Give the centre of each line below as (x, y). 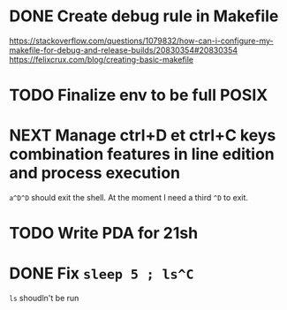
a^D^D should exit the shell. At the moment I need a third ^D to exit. (129, 198)
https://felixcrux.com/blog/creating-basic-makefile (102, 59)
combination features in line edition (142, 154)
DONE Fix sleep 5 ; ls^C (102, 273)
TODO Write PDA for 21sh (104, 234)
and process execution (95, 173)
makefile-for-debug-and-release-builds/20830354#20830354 (124, 49)
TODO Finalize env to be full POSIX (139, 95)
